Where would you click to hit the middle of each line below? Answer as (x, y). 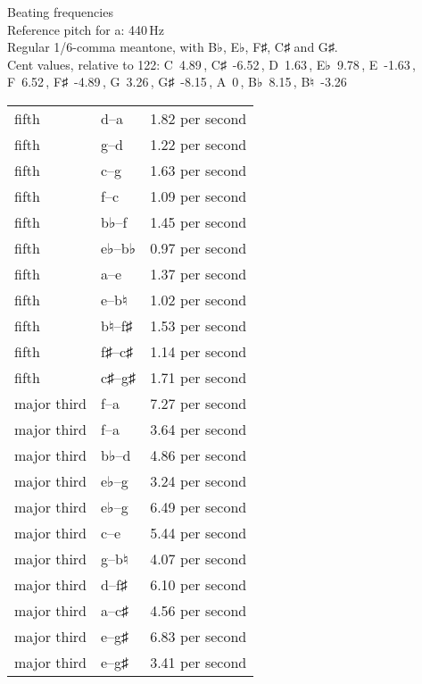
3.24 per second (199, 480)
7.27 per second (199, 403)
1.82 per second (199, 118)
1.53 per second (199, 325)
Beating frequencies (60, 12)
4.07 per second (199, 558)
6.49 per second (199, 506)
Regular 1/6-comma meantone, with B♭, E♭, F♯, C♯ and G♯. (173, 47)
